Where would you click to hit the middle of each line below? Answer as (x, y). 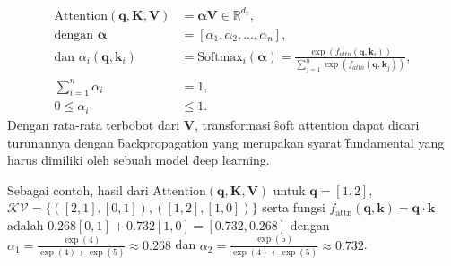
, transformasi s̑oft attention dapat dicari (307, 124)
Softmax (220, 57)
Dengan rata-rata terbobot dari (94, 124)
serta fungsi (294, 207)
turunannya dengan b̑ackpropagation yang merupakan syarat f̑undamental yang (226, 142)
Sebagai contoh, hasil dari (78, 189)
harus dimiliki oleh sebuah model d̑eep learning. (139, 160)
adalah (26, 224)
